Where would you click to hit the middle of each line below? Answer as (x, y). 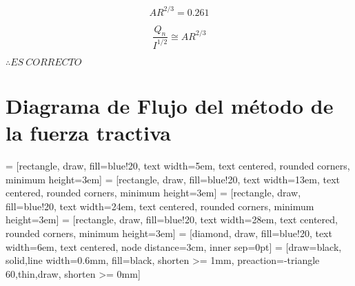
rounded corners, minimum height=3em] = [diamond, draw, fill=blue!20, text (169, 233)
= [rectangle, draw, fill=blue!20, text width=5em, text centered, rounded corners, (178, 165)
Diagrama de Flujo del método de (170, 105)
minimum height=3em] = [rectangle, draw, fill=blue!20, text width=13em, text (173, 179)
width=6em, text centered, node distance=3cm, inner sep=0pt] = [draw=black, (174, 246)
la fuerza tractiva (88, 133)
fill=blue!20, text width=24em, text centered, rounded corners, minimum (160, 206)
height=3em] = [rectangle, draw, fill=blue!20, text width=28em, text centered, (172, 219)
